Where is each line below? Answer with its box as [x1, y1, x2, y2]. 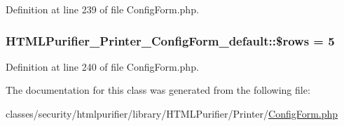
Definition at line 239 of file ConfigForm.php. [6, 2, 199, 16]
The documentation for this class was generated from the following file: [6, 83, 310, 97]
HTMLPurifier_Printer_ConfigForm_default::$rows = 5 [6, 31, 335, 49]
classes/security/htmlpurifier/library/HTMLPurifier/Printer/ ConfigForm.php [6, 106, 338, 120]
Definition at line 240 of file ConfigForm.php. [6, 59, 199, 73]
